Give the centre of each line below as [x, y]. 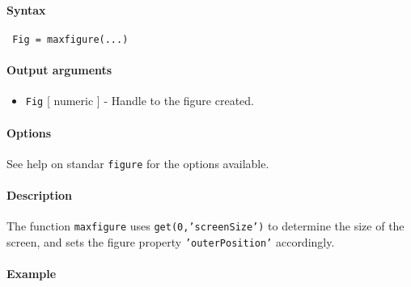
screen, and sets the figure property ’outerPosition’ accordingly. [171, 241]
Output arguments [59, 70]
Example [32, 274]
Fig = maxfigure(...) [70, 39]
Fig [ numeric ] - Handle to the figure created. [140, 101]
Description [40, 194]
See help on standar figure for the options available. [138, 163]
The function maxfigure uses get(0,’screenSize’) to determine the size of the [205, 226]
